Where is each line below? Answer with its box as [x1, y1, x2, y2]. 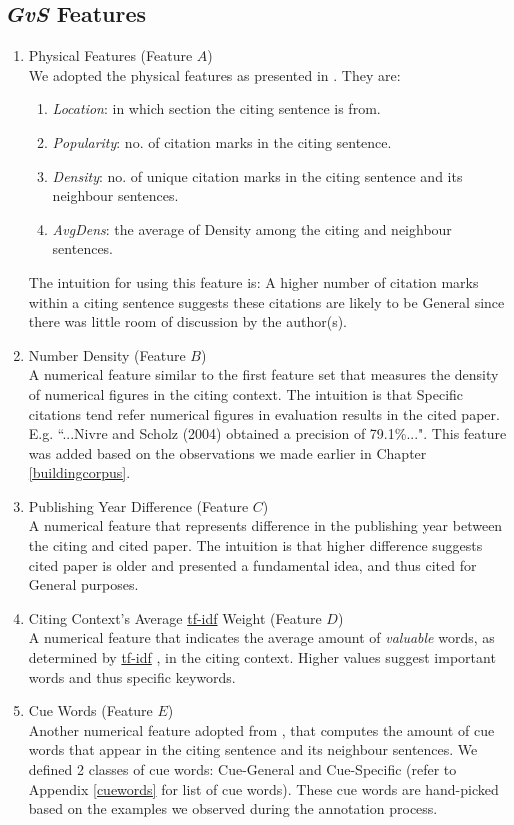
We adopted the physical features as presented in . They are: [28, 64, 401, 85]
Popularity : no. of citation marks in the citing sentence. [52, 131, 392, 152]
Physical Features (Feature [28, 45, 193, 66]
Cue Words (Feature [28, 700, 153, 721]
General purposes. [28, 574, 139, 595]
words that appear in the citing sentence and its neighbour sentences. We [28, 739, 478, 760]
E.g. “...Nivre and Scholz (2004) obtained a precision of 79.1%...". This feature [28, 423, 507, 444]
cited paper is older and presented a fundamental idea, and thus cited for [28, 554, 477, 575]
